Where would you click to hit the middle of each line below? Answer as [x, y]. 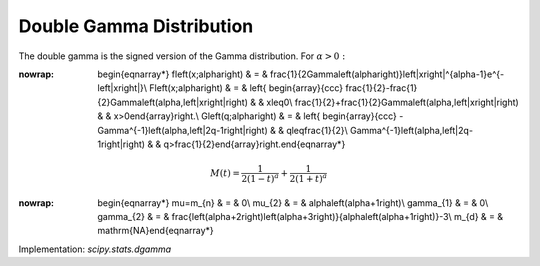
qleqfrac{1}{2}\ [317, 130]
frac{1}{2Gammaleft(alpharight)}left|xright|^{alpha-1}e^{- [387, 74]
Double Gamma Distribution [136, 26]
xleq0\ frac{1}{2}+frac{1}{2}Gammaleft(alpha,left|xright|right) [392, 102]
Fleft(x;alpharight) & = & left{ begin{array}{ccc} [246, 88]
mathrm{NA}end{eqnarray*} [155, 231]
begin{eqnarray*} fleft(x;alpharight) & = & [183, 74]
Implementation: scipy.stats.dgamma [95, 249]
